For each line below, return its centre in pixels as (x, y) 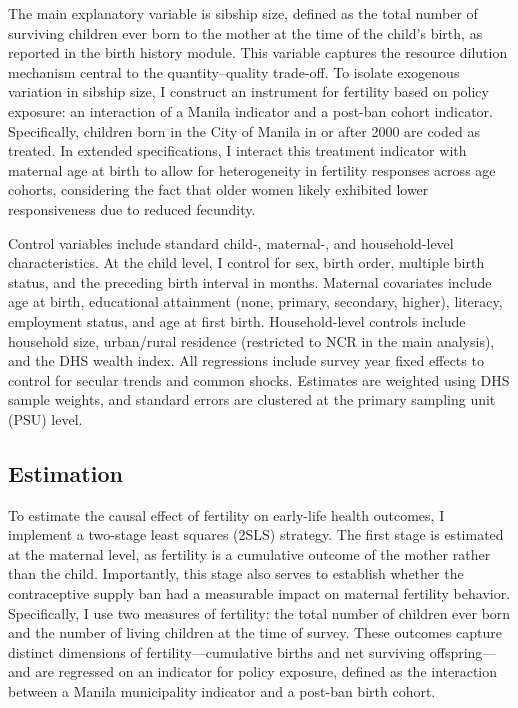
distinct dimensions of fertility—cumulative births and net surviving (217, 651)
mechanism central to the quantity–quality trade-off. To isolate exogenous (234, 71)
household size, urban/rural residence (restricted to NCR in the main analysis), (251, 340)
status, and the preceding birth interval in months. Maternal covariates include (250, 281)
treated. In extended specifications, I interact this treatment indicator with (237, 150)
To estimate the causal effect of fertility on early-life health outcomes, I (226, 514)
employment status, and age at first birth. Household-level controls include (237, 320)
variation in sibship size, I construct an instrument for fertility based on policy (248, 91)
